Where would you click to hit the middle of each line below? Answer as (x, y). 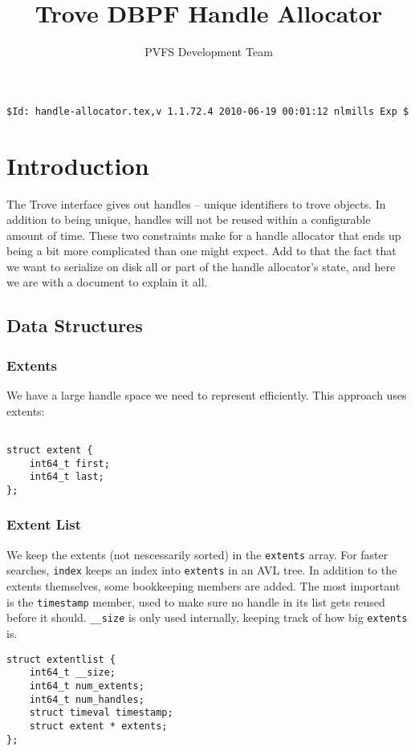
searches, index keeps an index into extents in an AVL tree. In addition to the (202, 570)
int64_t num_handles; (87, 699)
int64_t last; (67, 477)
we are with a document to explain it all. (107, 282)
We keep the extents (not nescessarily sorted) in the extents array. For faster (197, 554)
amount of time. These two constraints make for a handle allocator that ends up (204, 235)
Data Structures (75, 325)
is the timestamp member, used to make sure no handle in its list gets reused (196, 601)
